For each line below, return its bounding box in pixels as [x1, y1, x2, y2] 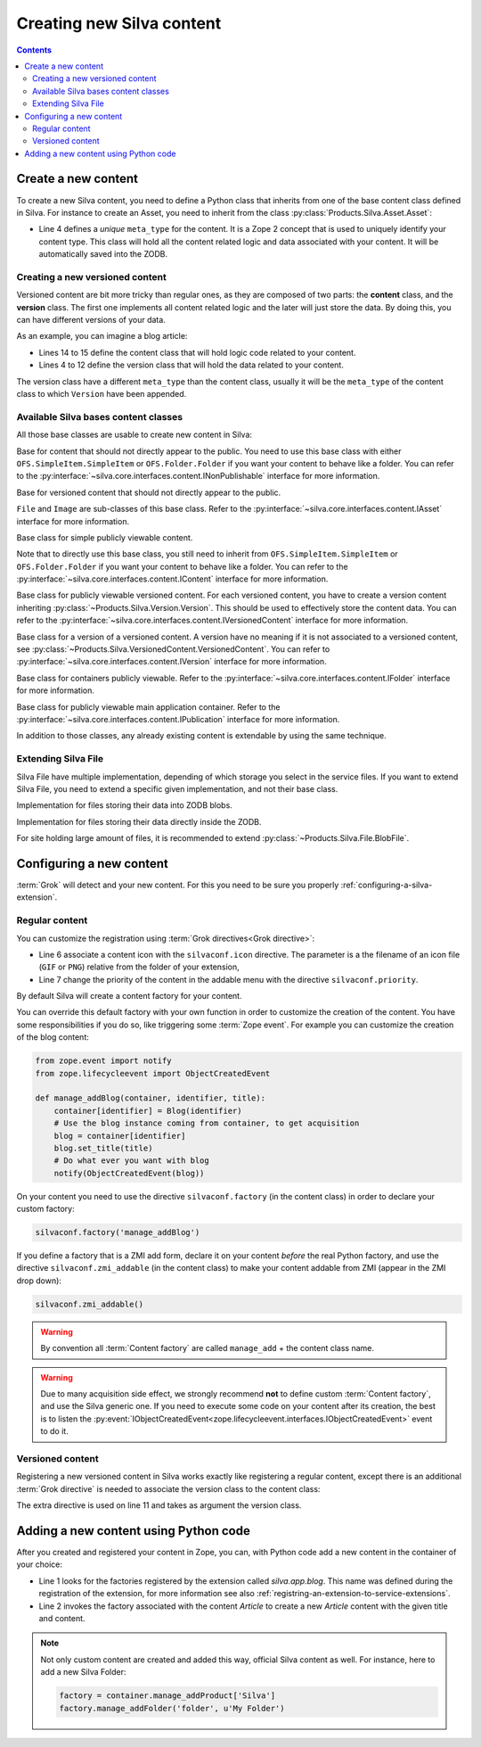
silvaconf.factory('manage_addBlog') [35, 1227, 200, 1238]
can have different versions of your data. [16, 315, 167, 326]
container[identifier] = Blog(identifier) [53, 1106, 242, 1116]
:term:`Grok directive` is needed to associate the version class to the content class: [16, 1483, 321, 1494]
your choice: [16, 1559, 62, 1570]
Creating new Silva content [16, 13, 222, 33]
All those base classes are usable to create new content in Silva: [16, 429, 253, 441]
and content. [38, 1612, 86, 1623]
